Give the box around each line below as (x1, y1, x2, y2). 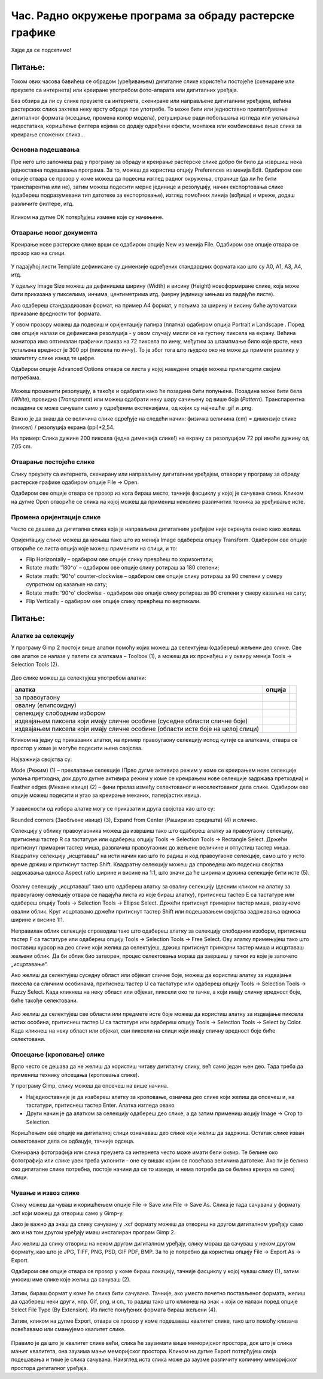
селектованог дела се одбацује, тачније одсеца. (11, 1137, 135, 1145)
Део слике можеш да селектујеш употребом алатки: (11, 674, 147, 681)
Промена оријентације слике (11, 513, 101, 521)
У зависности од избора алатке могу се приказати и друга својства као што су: (11, 805, 215, 812)
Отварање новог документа (11, 228, 98, 236)
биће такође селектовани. (11, 997, 78, 1004)
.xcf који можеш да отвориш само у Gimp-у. (11, 1209, 124, 1217)
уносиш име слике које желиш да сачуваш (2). (11, 1276, 131, 1283)
